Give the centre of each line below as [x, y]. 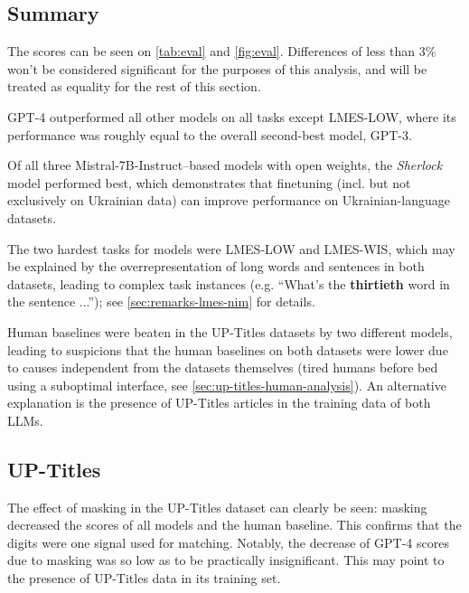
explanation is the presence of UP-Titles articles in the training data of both [219, 403]
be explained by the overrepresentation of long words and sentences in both [216, 266]
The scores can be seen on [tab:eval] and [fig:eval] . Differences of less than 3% [222, 51]
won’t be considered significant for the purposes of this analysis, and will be [217, 68]
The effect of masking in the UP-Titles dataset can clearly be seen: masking [217, 507]
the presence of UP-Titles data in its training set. [144, 578]
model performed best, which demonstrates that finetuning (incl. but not [209, 182]
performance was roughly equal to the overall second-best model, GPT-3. [210, 134]
